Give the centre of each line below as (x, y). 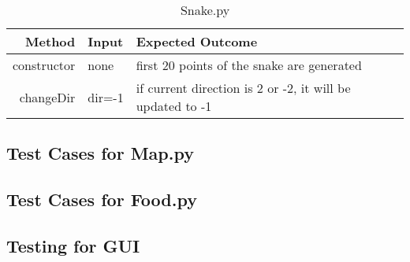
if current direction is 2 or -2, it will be (243, 88)
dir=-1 (106, 97)
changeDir (47, 97)
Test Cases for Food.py (102, 199)
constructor (44, 65)
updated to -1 (174, 106)
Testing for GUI (73, 245)
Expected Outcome (197, 41)
